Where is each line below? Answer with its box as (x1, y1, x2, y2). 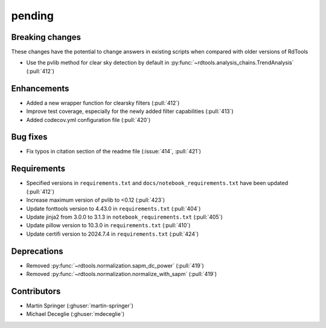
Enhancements (11, 83, 69, 94)
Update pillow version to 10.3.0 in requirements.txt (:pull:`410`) (26, 222, 191, 229)
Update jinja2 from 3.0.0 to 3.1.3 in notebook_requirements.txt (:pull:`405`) (26, 213, 223, 220)
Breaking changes (11, 32, 81, 42)
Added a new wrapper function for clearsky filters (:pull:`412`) (26, 99, 180, 106)
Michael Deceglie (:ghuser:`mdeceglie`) (26, 310, 125, 318)
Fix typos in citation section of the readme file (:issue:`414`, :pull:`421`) (26, 148, 202, 155)
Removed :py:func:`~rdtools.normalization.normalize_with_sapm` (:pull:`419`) (26, 270, 217, 277)
